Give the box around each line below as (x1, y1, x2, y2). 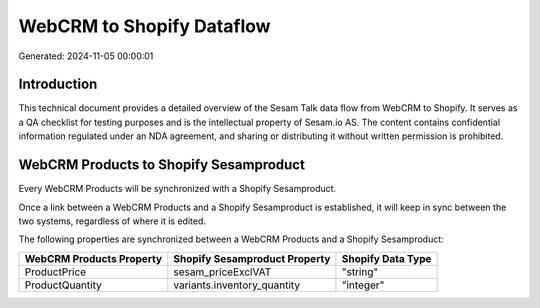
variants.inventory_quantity (173, 278, 300, 292)
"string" (341, 265, 379, 279)
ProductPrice (24, 265, 87, 279)
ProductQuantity (24, 278, 102, 292)
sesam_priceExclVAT (173, 265, 272, 279)
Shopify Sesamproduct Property (173, 251, 331, 265)
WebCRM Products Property (24, 251, 163, 265)
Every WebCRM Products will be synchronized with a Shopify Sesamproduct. (18, 183, 337, 195)
